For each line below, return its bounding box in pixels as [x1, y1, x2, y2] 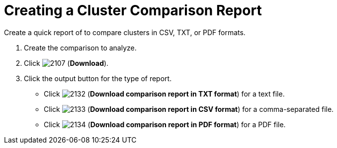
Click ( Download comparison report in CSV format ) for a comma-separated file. [44, 104, 334, 113]
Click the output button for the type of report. [24, 74, 172, 83]
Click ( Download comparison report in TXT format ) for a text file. [44, 89, 285, 98]
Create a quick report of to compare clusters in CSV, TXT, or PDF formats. [4, 28, 246, 37]
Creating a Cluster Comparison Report [4, 2, 262, 19]
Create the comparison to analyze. [24, 43, 137, 52]
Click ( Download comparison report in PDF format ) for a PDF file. [44, 120, 286, 129]
